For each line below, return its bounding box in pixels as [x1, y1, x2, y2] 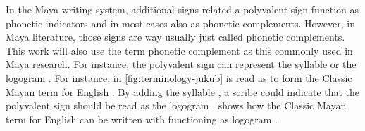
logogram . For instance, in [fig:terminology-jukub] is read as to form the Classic [6, 70, 352, 85]
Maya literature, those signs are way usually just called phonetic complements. [6, 29, 345, 44]
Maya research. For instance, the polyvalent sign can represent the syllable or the [6, 57, 357, 71]
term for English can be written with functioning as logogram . [6, 111, 278, 126]
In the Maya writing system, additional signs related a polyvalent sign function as [6, 2, 359, 16]
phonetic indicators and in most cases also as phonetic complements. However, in [6, 15, 356, 30]
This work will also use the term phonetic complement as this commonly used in [6, 43, 353, 57]
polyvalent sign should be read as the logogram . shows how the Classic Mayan [6, 98, 347, 113]
